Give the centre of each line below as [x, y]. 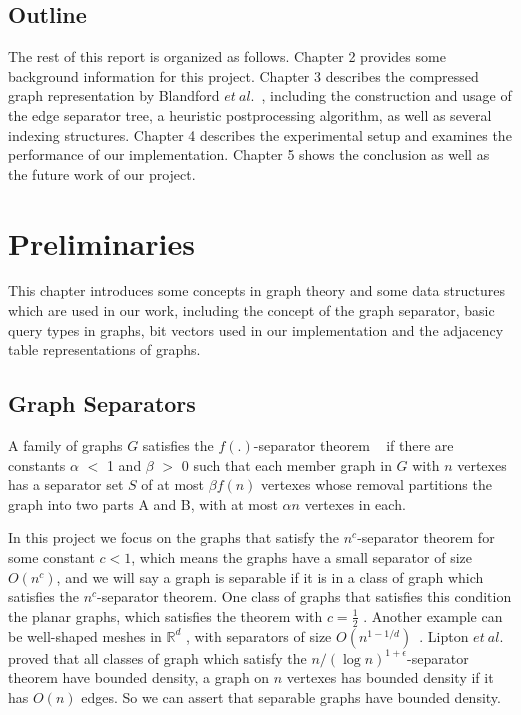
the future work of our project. [102, 173]
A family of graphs [65, 445]
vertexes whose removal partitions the [376, 484]
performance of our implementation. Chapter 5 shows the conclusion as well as [249, 154]
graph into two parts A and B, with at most [143, 503]
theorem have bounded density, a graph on [139, 677]
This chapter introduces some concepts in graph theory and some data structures [256, 290]
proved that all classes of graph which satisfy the [157, 657]
